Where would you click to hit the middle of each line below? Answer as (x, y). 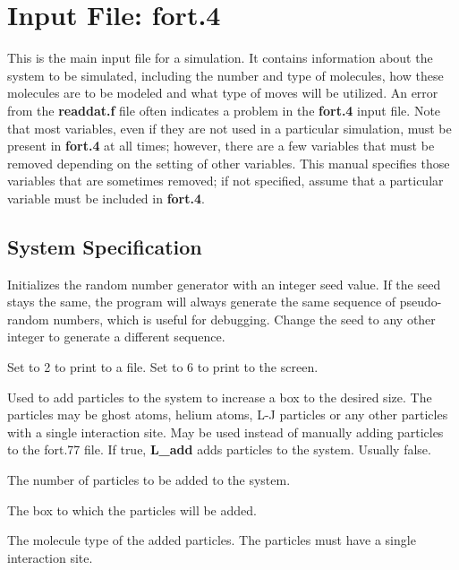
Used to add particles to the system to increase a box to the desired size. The (220, 397)
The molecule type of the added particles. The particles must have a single (212, 540)
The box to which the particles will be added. (132, 510)
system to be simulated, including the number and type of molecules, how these (225, 75)
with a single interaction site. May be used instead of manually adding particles (225, 432)
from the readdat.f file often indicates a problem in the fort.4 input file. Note (224, 110)
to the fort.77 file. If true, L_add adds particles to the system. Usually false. (219, 449)
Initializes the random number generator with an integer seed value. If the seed (224, 284)
